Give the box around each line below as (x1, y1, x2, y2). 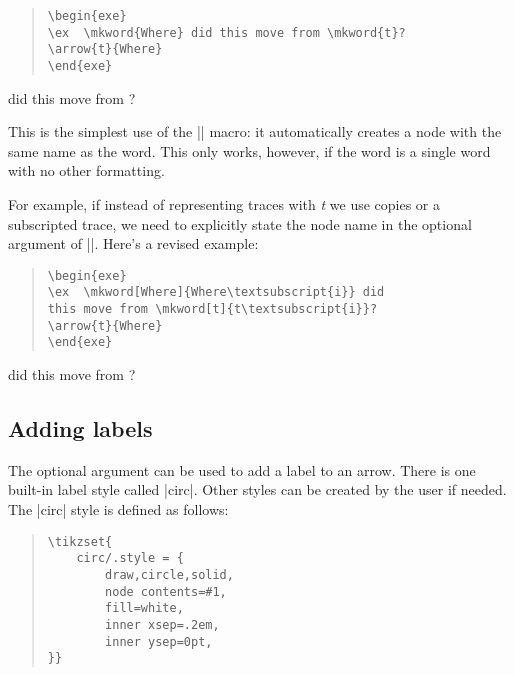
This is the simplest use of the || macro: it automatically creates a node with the (8, 121, 502, 142)
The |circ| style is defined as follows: (8, 499, 229, 520)
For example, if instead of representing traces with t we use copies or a (8, 194, 440, 214)
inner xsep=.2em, (105, 617, 220, 632)
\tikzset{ (47, 534, 113, 549)
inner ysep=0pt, (105, 634, 213, 649)
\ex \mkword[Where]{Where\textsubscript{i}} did (47, 285, 385, 300)
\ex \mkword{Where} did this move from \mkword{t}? (47, 25, 406, 40)
